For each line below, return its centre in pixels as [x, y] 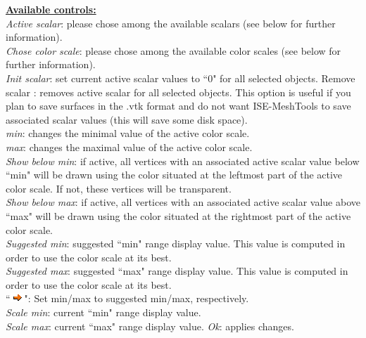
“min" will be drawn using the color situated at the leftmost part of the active [174, 175]
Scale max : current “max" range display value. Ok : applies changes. [150, 326]
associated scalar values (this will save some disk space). [127, 119]
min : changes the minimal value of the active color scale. [128, 133]
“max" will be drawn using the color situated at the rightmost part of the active [178, 215]
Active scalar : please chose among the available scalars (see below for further [171, 23]
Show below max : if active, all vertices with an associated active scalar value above [183, 202]
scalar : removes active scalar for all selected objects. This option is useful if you [178, 92]
